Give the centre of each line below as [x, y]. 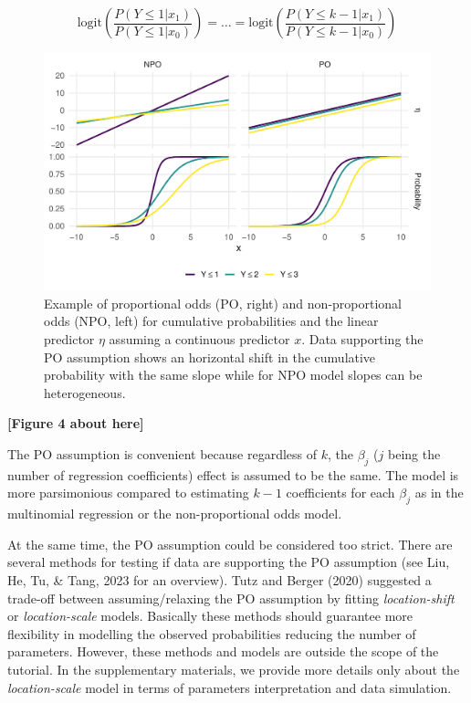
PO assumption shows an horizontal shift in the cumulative [210, 357]
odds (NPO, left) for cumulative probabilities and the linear [211, 321]
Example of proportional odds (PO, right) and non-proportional [223, 303]
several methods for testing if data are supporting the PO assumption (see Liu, [229, 562]
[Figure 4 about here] [76, 423]
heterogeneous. [85, 392]
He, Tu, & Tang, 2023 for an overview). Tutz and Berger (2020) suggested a [220, 579]
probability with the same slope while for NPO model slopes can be [233, 375]
